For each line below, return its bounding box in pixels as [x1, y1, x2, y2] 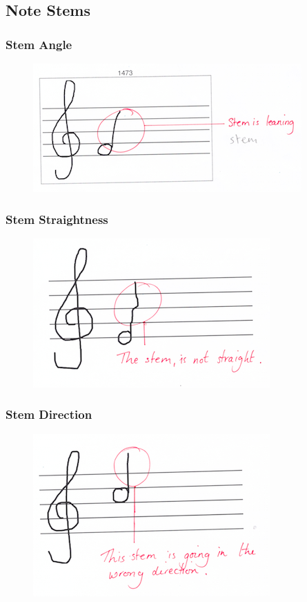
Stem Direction [6, 406, 92, 423]
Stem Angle [6, 35, 72, 53]
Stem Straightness [6, 210, 108, 227]
